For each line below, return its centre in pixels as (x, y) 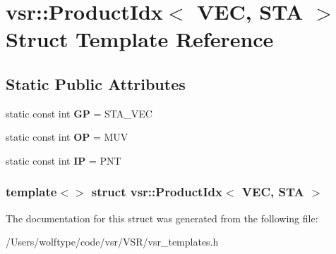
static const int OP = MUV (67, 137)
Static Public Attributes (96, 83)
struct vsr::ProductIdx (157, 192)
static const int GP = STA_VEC (79, 113)
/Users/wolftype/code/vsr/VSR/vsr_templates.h (112, 242)
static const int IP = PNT (64, 160)
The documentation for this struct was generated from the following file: (162, 218)
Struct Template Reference (140, 39)
